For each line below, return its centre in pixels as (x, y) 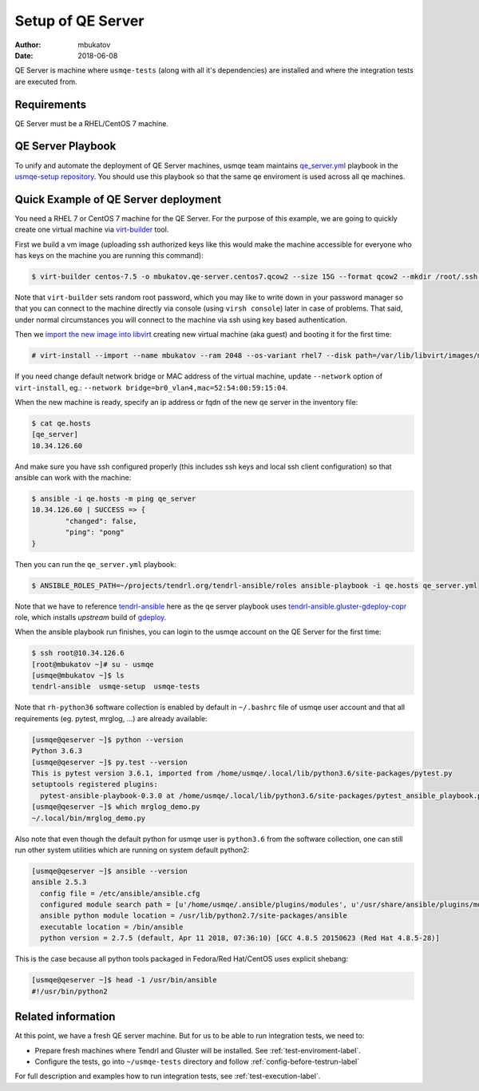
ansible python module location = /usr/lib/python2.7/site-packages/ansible (194, 916)
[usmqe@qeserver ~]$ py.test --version (109, 762)
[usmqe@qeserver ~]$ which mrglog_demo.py (116, 807)
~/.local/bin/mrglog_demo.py (89, 818)
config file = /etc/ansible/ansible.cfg (120, 893)
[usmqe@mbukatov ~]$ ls (78, 676)
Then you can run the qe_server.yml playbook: (95, 564)
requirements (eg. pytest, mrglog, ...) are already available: (111, 718)
